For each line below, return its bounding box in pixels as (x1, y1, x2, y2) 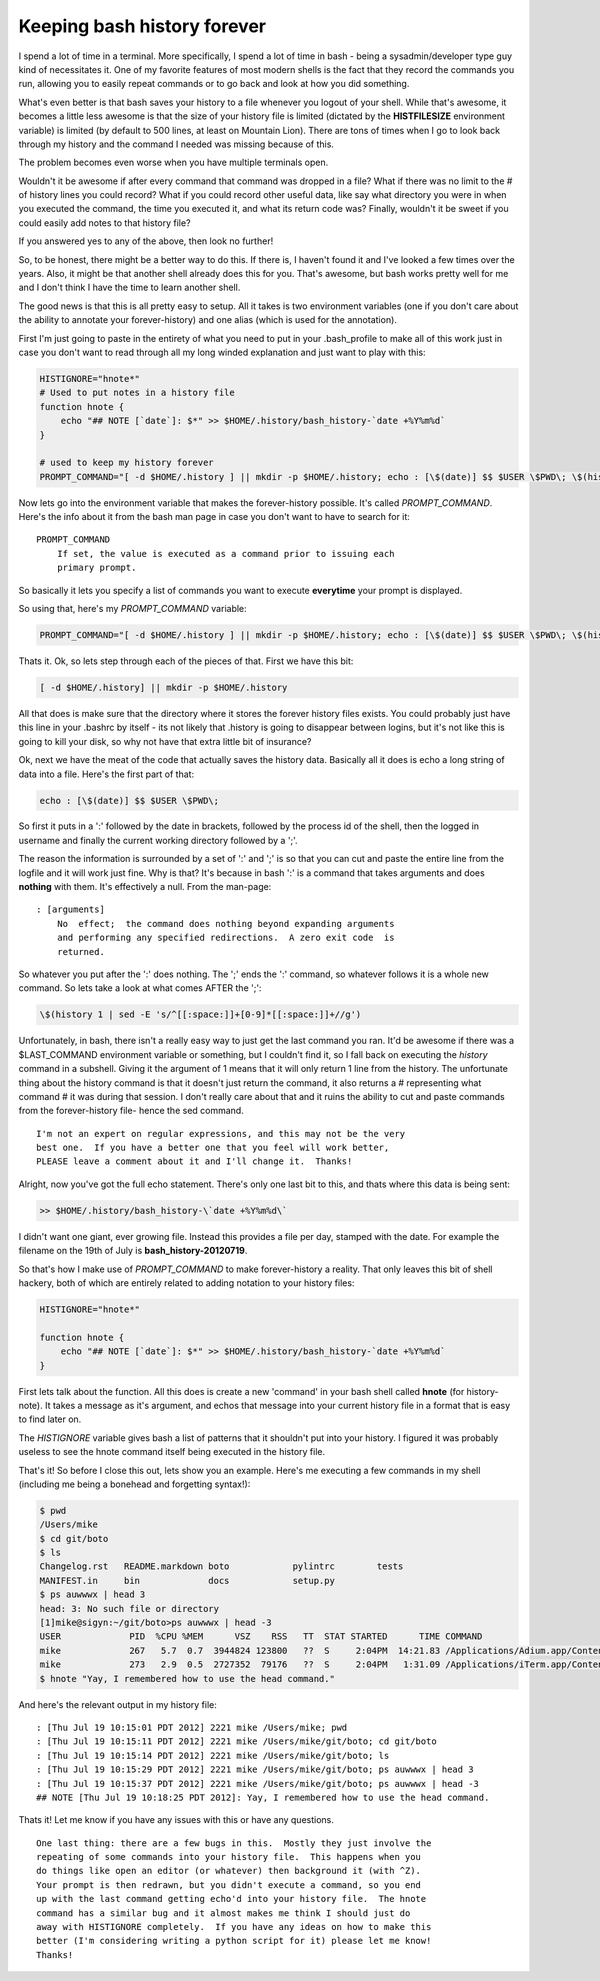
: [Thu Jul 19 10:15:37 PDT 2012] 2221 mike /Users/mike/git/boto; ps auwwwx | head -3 (36, 1778, 480, 1789)
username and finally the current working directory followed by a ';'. (18, 834, 299, 846)
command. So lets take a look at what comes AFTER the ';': (18, 982, 262, 994)
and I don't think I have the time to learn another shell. (18, 281, 241, 294)
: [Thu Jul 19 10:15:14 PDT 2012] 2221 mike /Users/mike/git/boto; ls (36, 1750, 390, 1761)
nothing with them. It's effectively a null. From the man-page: (18, 881, 272, 893)
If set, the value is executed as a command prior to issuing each (56, 548, 395, 559)
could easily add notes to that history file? (18, 216, 191, 229)
